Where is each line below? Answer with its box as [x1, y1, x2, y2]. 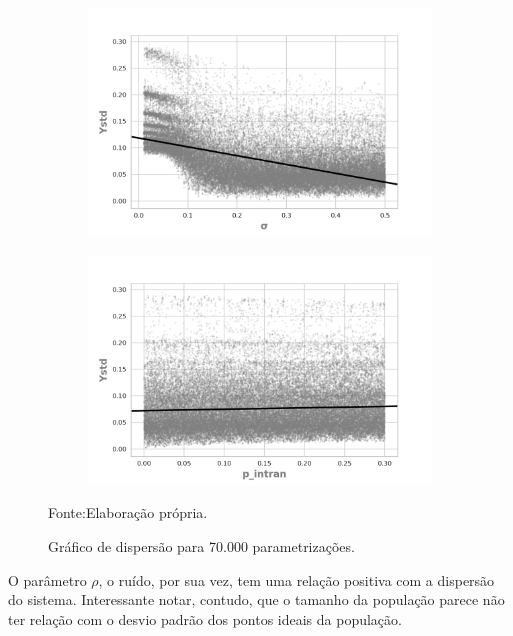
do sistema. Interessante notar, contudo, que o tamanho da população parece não [8, 589, 505, 610]
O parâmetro [8, 569, 87, 590]
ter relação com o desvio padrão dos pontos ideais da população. [8, 608, 402, 629]
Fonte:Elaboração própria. [48, 502, 208, 523]
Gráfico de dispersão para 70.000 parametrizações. [48, 536, 355, 556]
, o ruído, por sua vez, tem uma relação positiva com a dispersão [98, 569, 495, 590]
